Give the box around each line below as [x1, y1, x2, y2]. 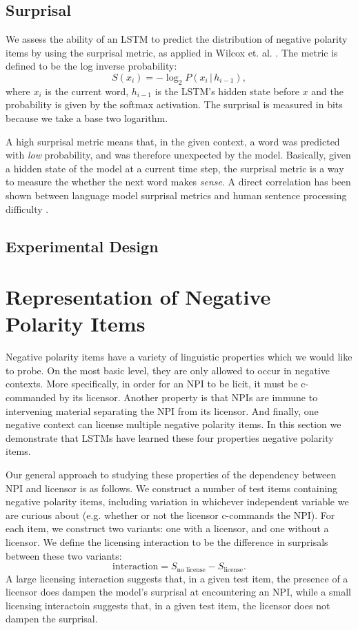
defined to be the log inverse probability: [6, 59, 177, 73]
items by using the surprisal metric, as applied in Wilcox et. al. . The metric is [6, 45, 338, 59]
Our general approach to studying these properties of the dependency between [6, 467, 337, 481]
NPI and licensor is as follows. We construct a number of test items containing [6, 480, 338, 495]
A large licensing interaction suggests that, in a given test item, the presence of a [6, 571, 348, 585]
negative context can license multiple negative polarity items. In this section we [6, 417, 341, 431]
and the [311, 83, 344, 98]
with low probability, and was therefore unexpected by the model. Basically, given [6, 148, 351, 162]
